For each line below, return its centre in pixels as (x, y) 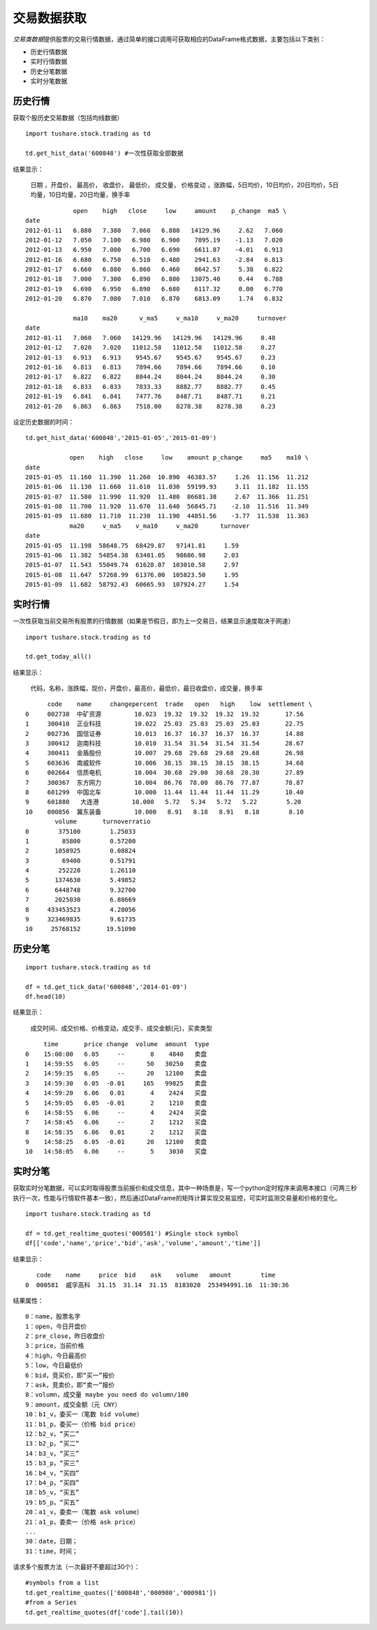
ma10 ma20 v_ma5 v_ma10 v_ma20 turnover (180, 318)
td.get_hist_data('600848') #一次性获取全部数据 (105, 153)
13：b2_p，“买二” (52, 1444)
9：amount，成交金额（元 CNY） (73, 1404)
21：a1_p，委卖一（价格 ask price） (82, 1522)
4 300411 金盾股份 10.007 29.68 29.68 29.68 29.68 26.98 (164, 753)
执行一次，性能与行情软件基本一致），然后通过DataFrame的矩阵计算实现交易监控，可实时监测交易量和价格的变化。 (177, 1198)
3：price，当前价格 (55, 1346)
